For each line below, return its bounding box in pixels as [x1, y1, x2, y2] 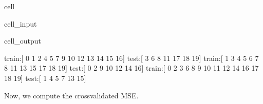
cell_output [4, 35, 41, 46]
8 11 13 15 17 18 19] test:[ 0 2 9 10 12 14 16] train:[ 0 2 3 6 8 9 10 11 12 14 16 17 [4, 63, 259, 73]
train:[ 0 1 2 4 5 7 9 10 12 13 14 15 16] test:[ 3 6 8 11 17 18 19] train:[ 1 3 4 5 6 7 [4, 52, 259, 63]
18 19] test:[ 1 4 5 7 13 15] [4, 72, 86, 83]
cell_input [4, 18, 37, 29]
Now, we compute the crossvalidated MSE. [4, 90, 139, 100]
